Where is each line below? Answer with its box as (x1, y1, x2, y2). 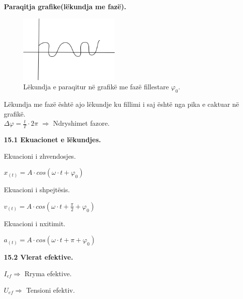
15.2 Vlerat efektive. (4, 252, 73, 262)
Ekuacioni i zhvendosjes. (4, 150, 76, 161)
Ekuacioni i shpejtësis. (4, 184, 70, 195)
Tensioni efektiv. (26, 284, 75, 295)
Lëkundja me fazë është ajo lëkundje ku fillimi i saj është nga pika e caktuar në (4, 99, 239, 109)
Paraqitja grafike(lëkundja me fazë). (4, 1, 126, 11)
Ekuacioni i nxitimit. (4, 218, 66, 228)
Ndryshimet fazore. (53, 118, 110, 128)
